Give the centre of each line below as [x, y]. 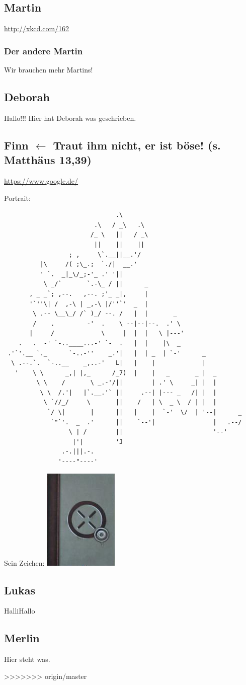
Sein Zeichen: [24, 562]
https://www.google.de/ [41, 181]
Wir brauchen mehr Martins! [49, 70]
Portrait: [17, 198]
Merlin [22, 638]
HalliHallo [20, 611]
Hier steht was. [27, 659]
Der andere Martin [44, 51]
